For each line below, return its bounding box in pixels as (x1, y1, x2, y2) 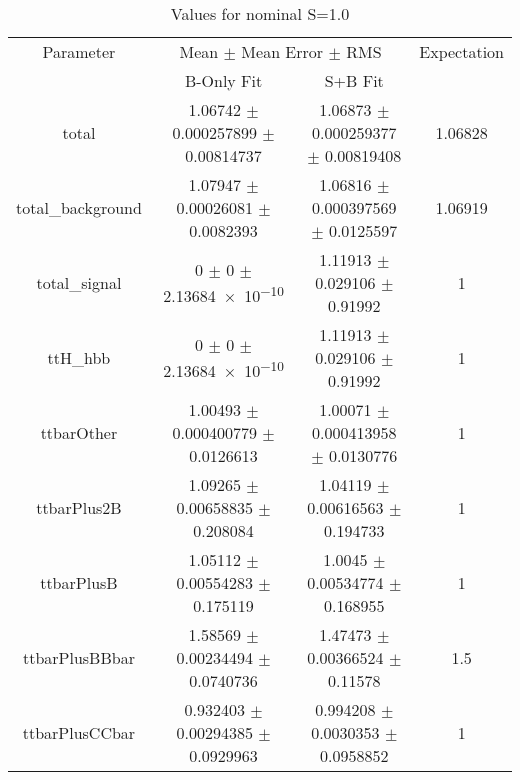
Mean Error (241, 40, 324, 63)
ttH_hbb (47, 346, 111, 369)
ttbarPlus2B (36, 496, 122, 519)
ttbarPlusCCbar (22, 721, 136, 744)
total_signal (36, 271, 122, 294)
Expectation (419, 40, 504, 63)
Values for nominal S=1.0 (170, 2, 350, 25)
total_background (16, 196, 142, 219)
